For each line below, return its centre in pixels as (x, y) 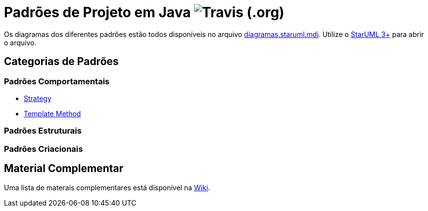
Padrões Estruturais (43, 131)
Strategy (38, 98)
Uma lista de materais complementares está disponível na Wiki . (107, 187)
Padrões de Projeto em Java (97, 12)
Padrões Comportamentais (57, 81)
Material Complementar (64, 169)
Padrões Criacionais (44, 149)
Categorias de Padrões (61, 62)
